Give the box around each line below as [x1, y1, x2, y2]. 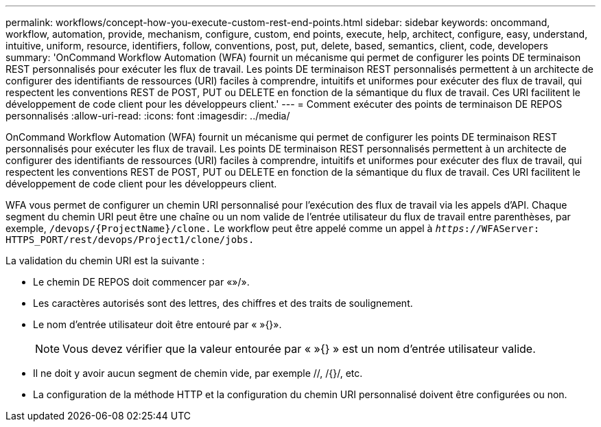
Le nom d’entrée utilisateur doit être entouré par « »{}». [33, 319, 282, 330]
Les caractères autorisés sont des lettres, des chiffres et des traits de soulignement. [33, 297, 413, 309]
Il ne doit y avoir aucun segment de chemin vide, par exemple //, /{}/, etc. [33, 367, 363, 379]
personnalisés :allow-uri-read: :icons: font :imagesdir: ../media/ [5, 110, 290, 122]
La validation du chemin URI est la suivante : [5, 255, 205, 266]
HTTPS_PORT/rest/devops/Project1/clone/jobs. [5, 234, 255, 245]
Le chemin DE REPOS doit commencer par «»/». [33, 276, 250, 288]
